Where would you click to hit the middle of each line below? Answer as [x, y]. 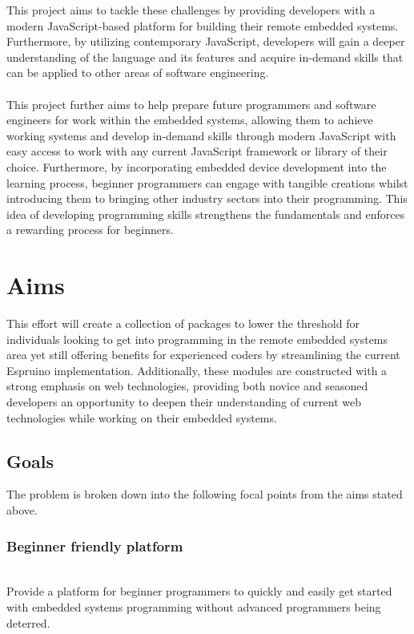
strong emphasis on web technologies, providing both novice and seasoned [187, 386]
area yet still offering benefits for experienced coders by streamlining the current [203, 355]
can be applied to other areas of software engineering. [138, 73]
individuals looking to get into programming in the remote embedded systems [197, 339]
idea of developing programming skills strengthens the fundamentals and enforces [206, 214]
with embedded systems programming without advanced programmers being [194, 606]
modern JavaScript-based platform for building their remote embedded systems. [203, 25]
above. [22, 509]
